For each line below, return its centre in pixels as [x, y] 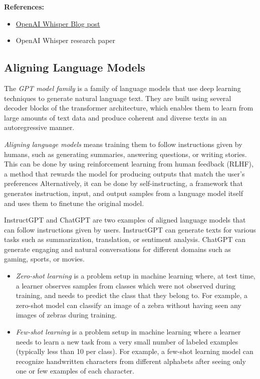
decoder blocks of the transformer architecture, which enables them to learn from [129, 108]
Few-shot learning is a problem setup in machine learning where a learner [128, 332]
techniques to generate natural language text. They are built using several [118, 98]
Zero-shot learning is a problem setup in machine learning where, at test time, [136, 276]
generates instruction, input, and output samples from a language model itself [123, 193]
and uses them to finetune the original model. [74, 203]
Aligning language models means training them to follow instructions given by [123, 144]
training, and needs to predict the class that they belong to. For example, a [132, 295]
